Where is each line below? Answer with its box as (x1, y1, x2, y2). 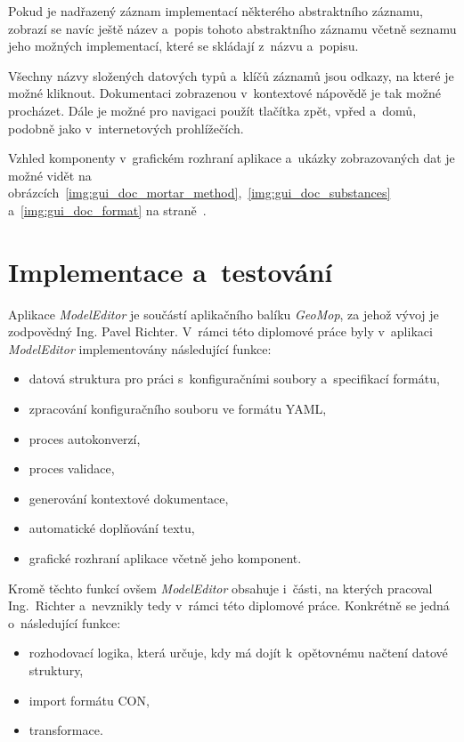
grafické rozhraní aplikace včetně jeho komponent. (28, 549, 302, 567)
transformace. (28, 721, 103, 739)
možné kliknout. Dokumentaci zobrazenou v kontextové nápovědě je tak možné (8, 84, 441, 102)
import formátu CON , (28, 690, 150, 709)
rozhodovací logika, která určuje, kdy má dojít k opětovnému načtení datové (28, 643, 448, 662)
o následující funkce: (8, 613, 121, 632)
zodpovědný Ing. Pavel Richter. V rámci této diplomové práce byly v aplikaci (8, 322, 433, 341)
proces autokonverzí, (28, 429, 141, 448)
